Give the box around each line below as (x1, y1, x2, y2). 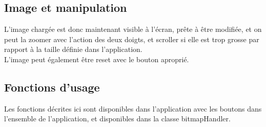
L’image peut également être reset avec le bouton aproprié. (4, 53, 189, 64)
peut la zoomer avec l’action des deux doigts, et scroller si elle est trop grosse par (4, 33, 259, 44)
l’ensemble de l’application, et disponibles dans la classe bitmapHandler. (4, 113, 231, 124)
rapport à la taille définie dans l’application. (4, 44, 142, 55)
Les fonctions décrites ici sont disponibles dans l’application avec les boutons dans (4, 103, 262, 114)
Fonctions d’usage (4, 79, 100, 95)
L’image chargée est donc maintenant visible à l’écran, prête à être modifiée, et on (4, 24, 262, 34)
